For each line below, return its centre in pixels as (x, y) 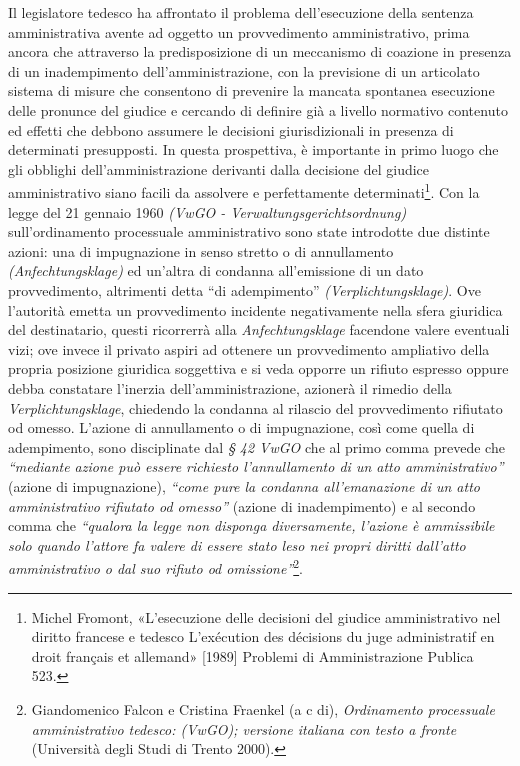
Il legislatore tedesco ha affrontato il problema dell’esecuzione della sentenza (241, 12)
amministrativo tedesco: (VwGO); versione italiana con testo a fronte (244, 728)
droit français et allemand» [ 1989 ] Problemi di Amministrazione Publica (252, 655)
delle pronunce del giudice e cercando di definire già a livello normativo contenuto (258, 109)
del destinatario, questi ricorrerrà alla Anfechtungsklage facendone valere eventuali (259, 329)
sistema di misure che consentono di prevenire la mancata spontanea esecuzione (251, 90)
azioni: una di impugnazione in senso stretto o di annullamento (201, 250)
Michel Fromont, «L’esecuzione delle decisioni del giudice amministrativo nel (266, 616)
